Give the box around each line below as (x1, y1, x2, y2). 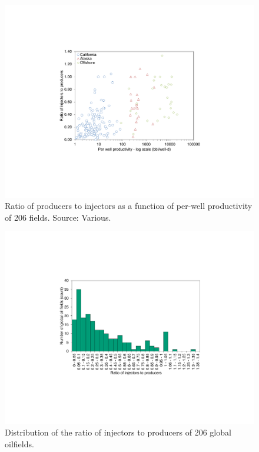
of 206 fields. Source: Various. (5, 211, 111, 223)
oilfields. (5, 438, 34, 450)
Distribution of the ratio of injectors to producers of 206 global (5, 426, 231, 438)
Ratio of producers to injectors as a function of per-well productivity (5, 200, 253, 212)
